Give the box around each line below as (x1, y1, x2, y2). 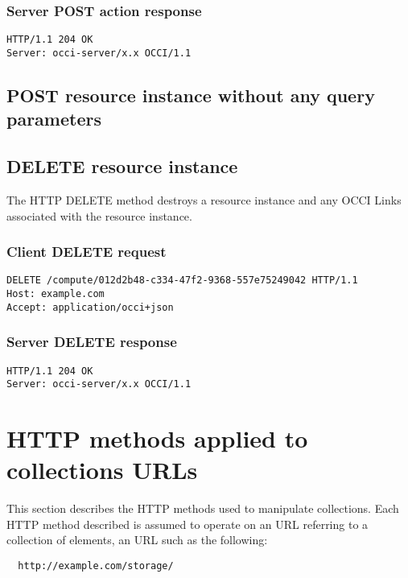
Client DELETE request (6, 242, 167, 262)
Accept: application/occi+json (6, 301, 174, 313)
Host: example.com (6, 287, 105, 299)
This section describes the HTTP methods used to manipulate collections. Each (6, 500, 399, 517)
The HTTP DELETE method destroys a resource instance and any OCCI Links (6, 191, 402, 208)
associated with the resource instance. (6, 207, 192, 224)
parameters (6, 106, 101, 131)
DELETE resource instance (6, 154, 238, 179)
